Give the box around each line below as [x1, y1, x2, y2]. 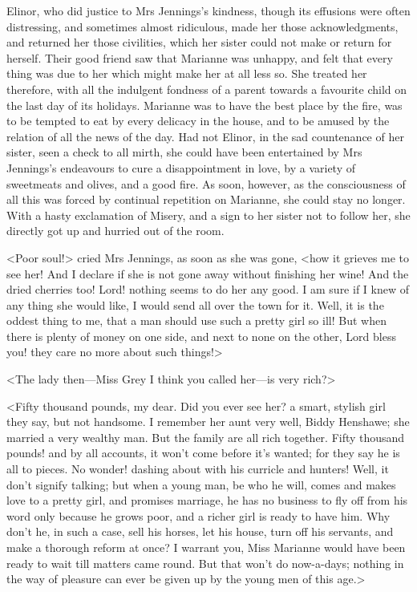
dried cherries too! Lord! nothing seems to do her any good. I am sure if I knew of [6, 281, 409, 298]
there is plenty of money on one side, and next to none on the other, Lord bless [6, 327, 396, 344]
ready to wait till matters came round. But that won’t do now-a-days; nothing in [6, 554, 404, 571]
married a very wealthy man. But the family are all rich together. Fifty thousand [6, 428, 405, 445]
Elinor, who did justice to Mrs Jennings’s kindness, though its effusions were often [6, 2, 411, 18]
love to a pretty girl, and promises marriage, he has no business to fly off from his [6, 492, 408, 509]
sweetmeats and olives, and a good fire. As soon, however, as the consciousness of [6, 175, 406, 192]
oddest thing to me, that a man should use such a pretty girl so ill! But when [6, 312, 387, 329]
